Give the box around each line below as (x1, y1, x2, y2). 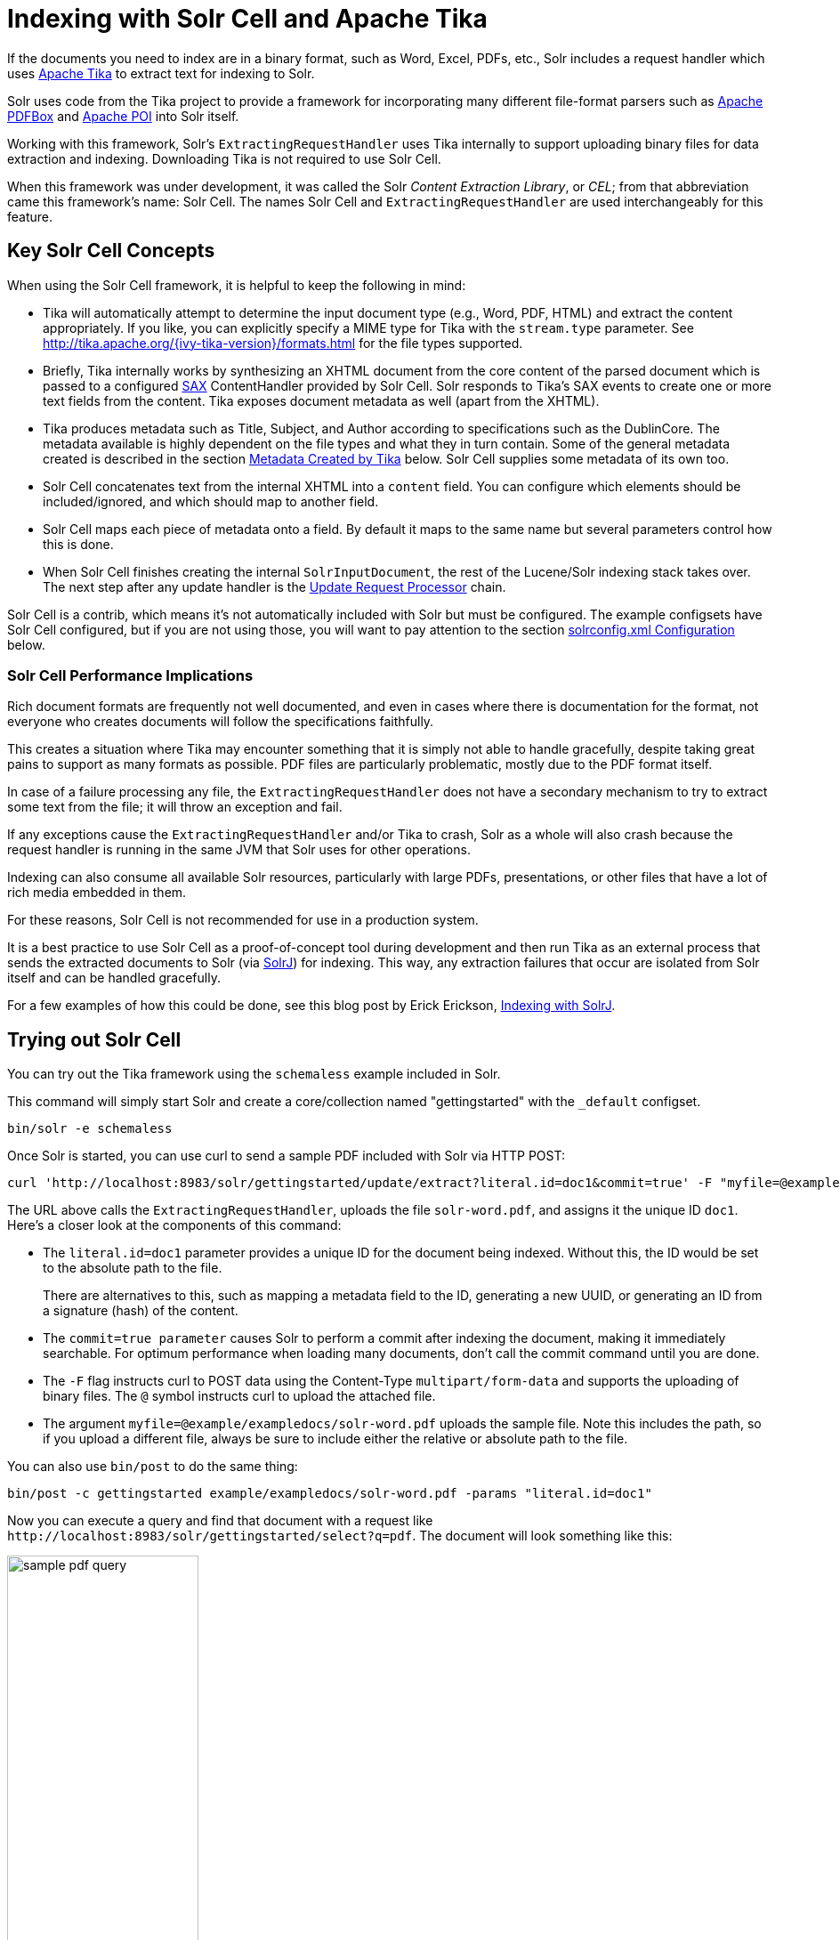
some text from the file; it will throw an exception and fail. (7, 799, 343, 815)
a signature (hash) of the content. (43, 1303, 238, 1319)
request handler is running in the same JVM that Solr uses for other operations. (7, 842, 471, 858)
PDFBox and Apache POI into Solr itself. (7, 108, 239, 124)
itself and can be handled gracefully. (7, 970, 221, 986)
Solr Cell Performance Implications (7, 666, 254, 684)
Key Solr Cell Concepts (7, 239, 215, 263)
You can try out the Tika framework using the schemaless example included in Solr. (7, 1066, 501, 1082)
